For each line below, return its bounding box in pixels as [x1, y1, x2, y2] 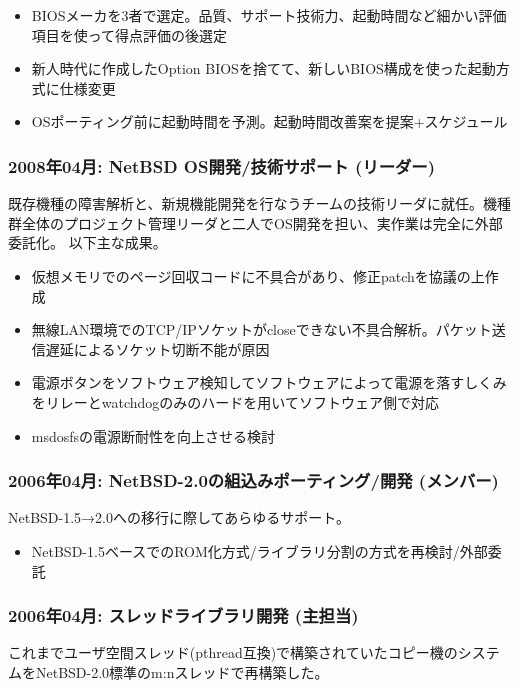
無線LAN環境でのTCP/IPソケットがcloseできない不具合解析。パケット [31, 319, 492, 340]
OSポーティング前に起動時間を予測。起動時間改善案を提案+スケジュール [31, 111, 508, 132]
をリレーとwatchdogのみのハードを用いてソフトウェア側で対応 [31, 391, 439, 412]
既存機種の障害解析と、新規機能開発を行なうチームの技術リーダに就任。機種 [8, 193, 512, 214]
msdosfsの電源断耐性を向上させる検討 [31, 425, 276, 446]
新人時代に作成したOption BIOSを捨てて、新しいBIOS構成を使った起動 [31, 58, 496, 79]
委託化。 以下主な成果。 [8, 232, 167, 253]
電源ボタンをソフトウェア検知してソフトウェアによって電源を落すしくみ [31, 372, 507, 393]
